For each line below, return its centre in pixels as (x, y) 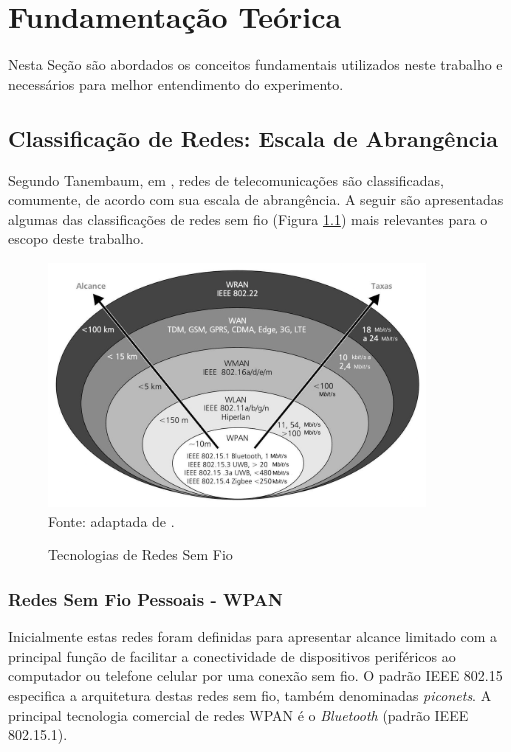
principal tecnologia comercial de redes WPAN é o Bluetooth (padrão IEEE (238, 714)
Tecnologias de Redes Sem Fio (140, 554)
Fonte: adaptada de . (111, 520)
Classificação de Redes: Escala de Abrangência (253, 137)
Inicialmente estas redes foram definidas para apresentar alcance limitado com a (252, 636)
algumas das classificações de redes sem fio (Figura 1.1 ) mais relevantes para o (248, 218)
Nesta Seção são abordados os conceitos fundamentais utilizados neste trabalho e (255, 64)
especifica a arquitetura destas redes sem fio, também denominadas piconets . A (250, 695)
